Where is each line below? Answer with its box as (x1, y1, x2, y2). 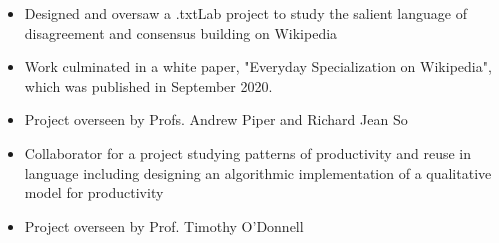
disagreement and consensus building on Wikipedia (24, 22, 338, 43)
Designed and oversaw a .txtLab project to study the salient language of (24, 3, 467, 23)
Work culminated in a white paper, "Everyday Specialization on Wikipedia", (24, 56, 492, 77)
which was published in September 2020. (24, 75, 273, 96)
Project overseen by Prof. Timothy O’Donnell (24, 215, 304, 236)
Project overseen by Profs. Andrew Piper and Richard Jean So (24, 109, 408, 130)
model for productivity (24, 182, 164, 203)
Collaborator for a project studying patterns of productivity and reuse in (24, 142, 472, 163)
